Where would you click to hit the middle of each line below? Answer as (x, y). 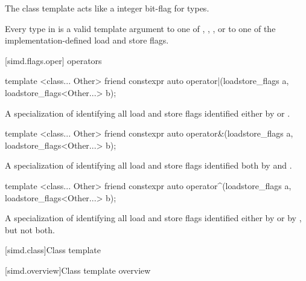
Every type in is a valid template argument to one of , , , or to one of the (140, 28)
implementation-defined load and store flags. (87, 40)
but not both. (30, 229)
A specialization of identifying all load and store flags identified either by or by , (153, 218)
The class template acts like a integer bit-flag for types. (107, 8)
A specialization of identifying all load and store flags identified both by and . (148, 165)
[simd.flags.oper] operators (53, 60)
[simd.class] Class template (53, 250)
